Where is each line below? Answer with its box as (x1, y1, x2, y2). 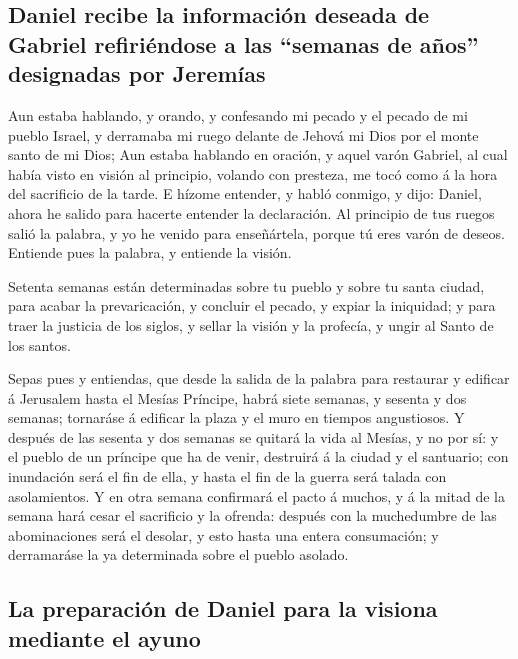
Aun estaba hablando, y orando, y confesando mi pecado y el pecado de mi (8, 104, 468, 125)
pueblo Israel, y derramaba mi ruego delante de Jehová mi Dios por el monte (8, 124, 479, 145)
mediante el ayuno (8, 622, 201, 653)
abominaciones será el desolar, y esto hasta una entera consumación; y (8, 524, 439, 545)
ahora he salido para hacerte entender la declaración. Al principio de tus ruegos (8, 202, 495, 223)
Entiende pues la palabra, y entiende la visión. (8, 242, 292, 263)
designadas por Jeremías (8, 58, 266, 89)
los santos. (8, 334, 71, 355)
